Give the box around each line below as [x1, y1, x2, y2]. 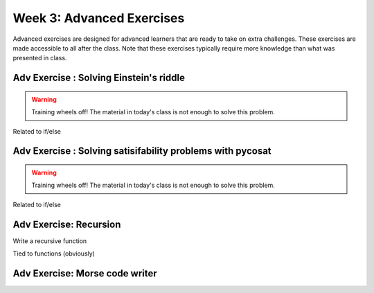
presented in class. [12, 54, 67, 62]
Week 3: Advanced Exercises [12, 10, 185, 26]
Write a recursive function [12, 236, 87, 245]
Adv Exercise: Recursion [12, 218, 121, 230]
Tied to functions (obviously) [12, 249, 95, 258]
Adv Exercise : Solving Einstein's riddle [12, 72, 185, 84]
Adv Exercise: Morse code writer [12, 267, 157, 279]
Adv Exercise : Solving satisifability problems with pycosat [12, 145, 271, 157]
